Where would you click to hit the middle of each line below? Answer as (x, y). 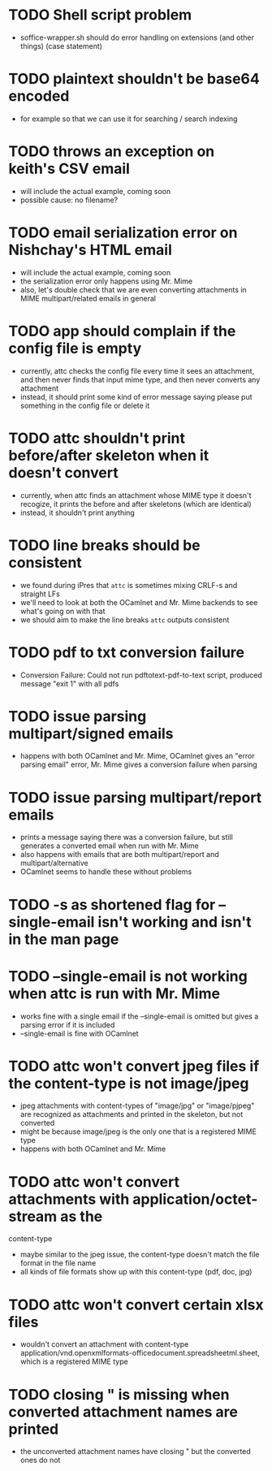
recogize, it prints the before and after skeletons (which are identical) (136, 504)
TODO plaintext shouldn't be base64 (134, 79)
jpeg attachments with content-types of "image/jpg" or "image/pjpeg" (137, 1105)
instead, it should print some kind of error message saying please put (136, 396)
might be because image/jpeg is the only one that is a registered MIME (138, 1131)
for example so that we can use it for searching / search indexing (129, 119)
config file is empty (75, 348)
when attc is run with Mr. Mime (114, 993)
